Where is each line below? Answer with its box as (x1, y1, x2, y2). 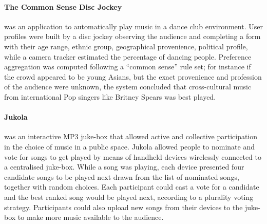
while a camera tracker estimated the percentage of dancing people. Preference (4, 51, 252, 62)
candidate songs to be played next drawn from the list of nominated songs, (4, 171, 239, 182)
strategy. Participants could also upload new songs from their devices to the (4, 201, 243, 212)
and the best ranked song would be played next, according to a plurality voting (4, 191, 254, 202)
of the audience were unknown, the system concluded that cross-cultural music (4, 81, 252, 92)
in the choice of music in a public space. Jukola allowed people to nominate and (4, 141, 255, 152)
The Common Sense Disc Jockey (4, 1, 122, 12)
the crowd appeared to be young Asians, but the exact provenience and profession (4, 71, 262, 82)
